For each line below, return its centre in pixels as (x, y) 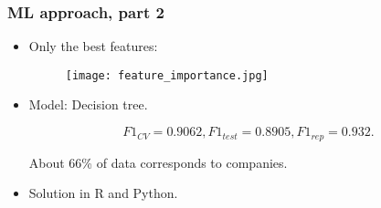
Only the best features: (93, 46)
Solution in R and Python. (103, 193)
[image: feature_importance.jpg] (167, 75)
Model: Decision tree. (88, 104)
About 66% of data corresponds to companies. (158, 162)
